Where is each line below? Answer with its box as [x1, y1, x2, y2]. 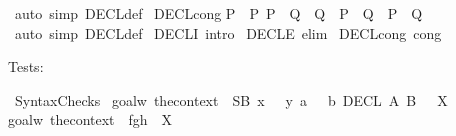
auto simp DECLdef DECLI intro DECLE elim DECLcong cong [14, 22, 442, 43]
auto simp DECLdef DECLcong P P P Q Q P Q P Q [14, 3, 423, 23]
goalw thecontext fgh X [8, 109, 173, 130]
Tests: [8, 56, 44, 77]
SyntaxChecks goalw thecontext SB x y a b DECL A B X [14, 89, 448, 110]
